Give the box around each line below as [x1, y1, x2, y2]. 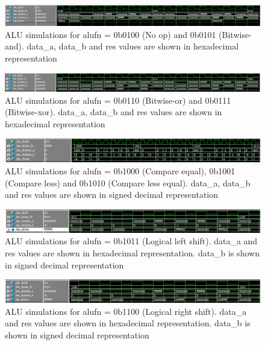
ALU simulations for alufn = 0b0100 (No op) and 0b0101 [5, 28, 216, 40]
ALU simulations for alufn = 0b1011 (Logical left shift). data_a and [5, 235, 258, 247]
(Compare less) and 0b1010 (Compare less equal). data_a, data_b [5, 176, 251, 189]
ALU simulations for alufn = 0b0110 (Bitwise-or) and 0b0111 [5, 93, 231, 106]
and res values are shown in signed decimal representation [5, 188, 219, 201]
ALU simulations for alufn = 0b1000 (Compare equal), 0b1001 [5, 165, 235, 177]
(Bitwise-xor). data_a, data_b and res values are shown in [5, 106, 222, 118]
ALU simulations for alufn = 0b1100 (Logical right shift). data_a [5, 305, 247, 317]
